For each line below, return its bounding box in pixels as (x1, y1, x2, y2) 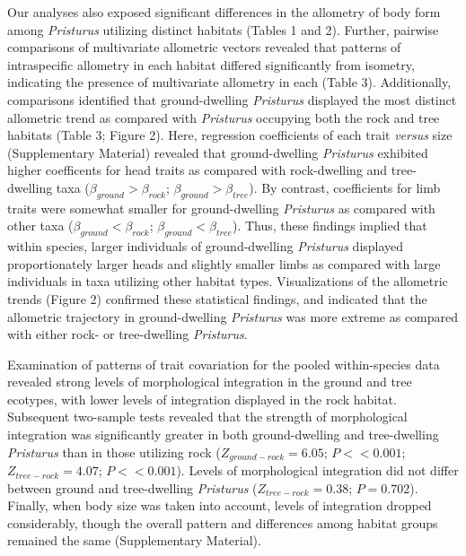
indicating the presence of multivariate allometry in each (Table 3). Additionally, (7, 73, 452, 91)
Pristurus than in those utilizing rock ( (7, 442, 221, 461)
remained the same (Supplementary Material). (7, 531, 261, 550)
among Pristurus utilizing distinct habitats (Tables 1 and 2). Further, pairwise (7, 20, 439, 39)
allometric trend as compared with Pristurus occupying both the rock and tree (7, 108, 440, 126)
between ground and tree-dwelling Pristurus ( (7, 478, 258, 497)
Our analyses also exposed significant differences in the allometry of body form (7, 3, 441, 21)
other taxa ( (7, 216, 74, 235)
